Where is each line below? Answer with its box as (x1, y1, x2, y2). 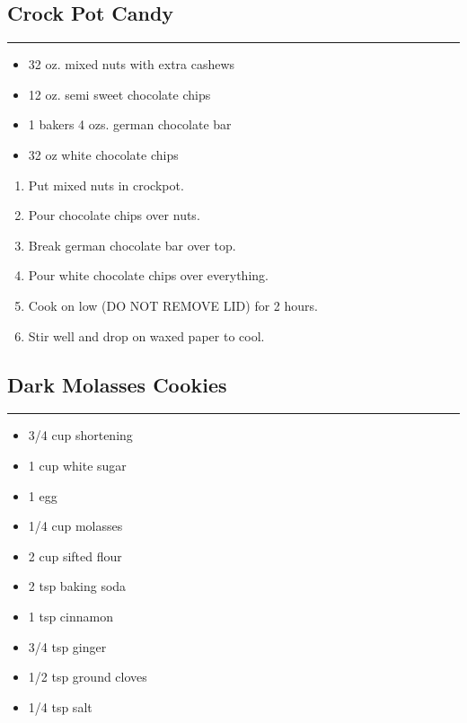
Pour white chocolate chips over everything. (28, 266, 269, 285)
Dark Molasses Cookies (7, 370, 227, 398)
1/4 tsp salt (28, 697, 93, 716)
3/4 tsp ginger (28, 637, 107, 656)
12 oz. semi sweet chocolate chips (28, 84, 211, 103)
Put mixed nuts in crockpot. (28, 175, 184, 194)
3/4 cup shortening (28, 426, 133, 445)
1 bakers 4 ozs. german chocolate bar (28, 115, 232, 134)
